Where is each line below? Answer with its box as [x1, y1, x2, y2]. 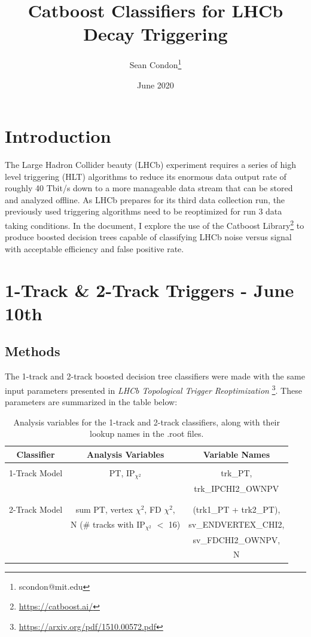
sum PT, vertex [75, 503, 133, 516]
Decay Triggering [83, 22, 228, 46]
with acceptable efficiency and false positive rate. [5, 242, 184, 255]
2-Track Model [9, 503, 63, 516]
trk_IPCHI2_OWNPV [194, 482, 279, 494]
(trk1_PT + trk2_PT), [193, 503, 280, 516]
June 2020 [137, 78, 174, 91]
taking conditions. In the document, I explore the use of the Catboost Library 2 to [5, 218, 304, 231]
